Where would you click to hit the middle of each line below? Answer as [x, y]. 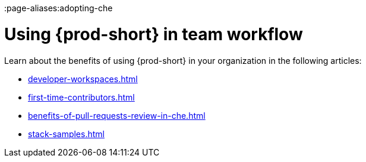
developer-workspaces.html [83, 79]
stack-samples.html [66, 134]
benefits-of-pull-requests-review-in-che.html [117, 115]
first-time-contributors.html [81, 97]
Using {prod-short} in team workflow [154, 34]
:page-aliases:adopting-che [59, 8]
